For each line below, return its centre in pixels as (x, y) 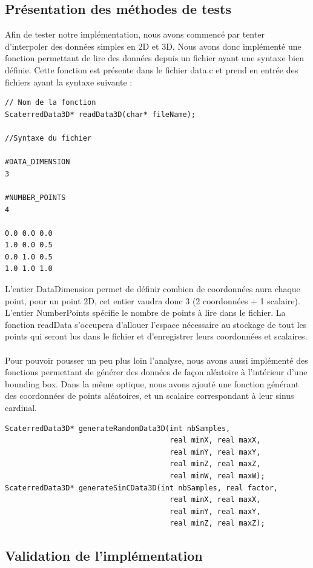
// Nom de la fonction (51, 103)
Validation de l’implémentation (104, 556)
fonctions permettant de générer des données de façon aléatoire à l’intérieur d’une (156, 372)
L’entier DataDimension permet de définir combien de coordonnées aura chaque (153, 289)
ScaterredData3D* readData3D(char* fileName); (100, 114)
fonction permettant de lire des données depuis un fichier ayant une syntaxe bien (154, 58)
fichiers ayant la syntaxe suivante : (69, 82)
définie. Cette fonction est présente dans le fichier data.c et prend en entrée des (152, 69)
